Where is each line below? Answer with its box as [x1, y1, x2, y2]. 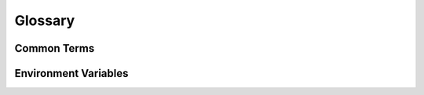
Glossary [14, 12, 75, 29]
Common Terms [14, 42, 95, 55]
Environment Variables [14, 67, 129, 80]
